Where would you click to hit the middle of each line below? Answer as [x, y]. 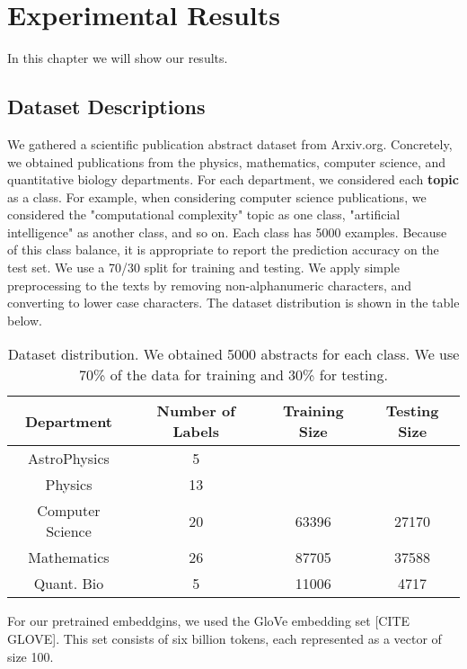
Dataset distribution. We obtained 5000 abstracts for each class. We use [233, 354]
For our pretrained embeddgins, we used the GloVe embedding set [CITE [209, 621]
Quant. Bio [69, 584]
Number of [196, 411]
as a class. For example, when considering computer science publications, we [217, 196]
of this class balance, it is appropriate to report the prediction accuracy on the [223, 250]
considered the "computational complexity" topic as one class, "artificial [204, 214]
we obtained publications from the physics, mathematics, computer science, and [227, 161]
